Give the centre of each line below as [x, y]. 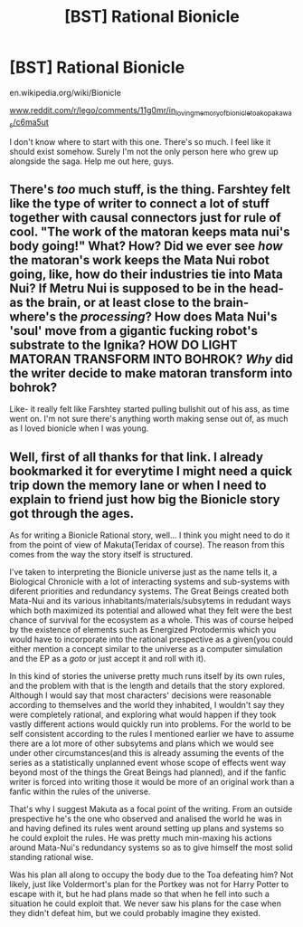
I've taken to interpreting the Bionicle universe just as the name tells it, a [143, 572]
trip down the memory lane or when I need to [138, 485]
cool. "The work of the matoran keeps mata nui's [150, 231]
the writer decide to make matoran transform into [151, 373]
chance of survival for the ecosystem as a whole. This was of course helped [151, 620]
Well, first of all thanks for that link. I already [137, 457]
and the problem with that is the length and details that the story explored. [147, 686]
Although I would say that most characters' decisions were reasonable [141, 695]
